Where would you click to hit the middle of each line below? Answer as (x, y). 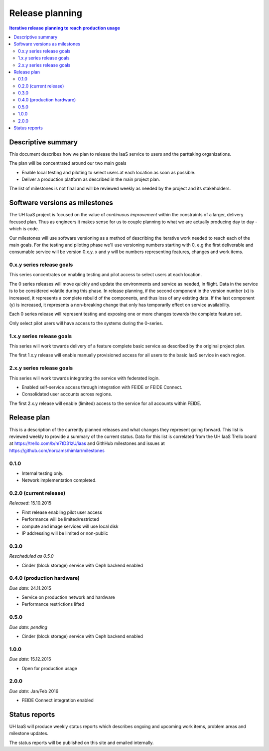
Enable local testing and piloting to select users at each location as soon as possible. (109, 172)
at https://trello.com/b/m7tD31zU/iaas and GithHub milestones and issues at (87, 443)
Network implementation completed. (59, 480)
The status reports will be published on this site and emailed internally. (81, 743)
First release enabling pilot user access (62, 512)
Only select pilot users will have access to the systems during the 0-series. (86, 323)
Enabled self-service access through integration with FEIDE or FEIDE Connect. (102, 387)
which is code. (24, 229)
